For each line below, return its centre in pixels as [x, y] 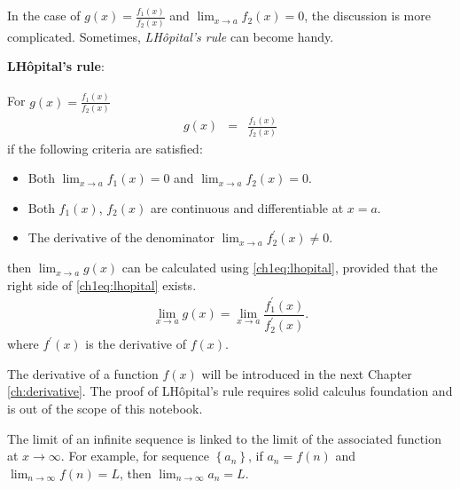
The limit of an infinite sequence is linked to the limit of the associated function [224, 438]
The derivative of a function [83, 373]
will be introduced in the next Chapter [307, 373]
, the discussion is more [367, 16]
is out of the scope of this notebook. [105, 408]
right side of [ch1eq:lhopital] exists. [102, 284]
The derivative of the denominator [121, 237]
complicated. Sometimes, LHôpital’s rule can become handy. [171, 36]
